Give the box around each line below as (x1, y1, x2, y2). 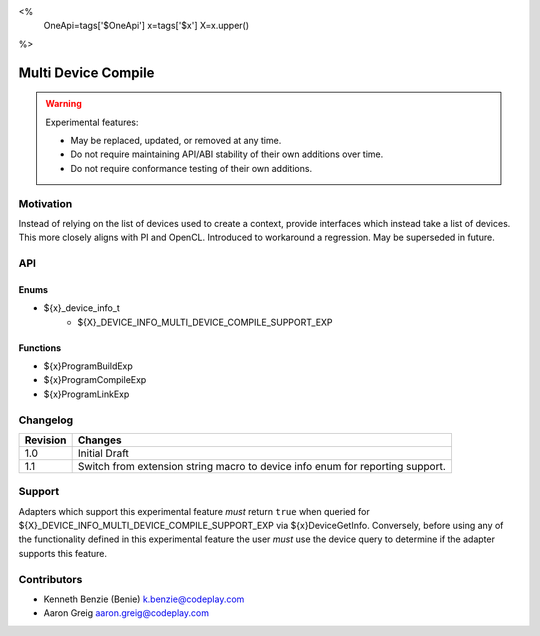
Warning (45, 98, 82, 110)
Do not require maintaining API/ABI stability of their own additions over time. (70, 148, 384, 160)
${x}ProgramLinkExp (43, 388, 130, 400)
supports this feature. (18, 547, 108, 559)
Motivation (18, 196, 73, 210)
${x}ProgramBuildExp (43, 360, 134, 372)
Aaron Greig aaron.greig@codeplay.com (43, 607, 210, 619)
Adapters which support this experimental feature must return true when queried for (18, 505, 370, 517)
